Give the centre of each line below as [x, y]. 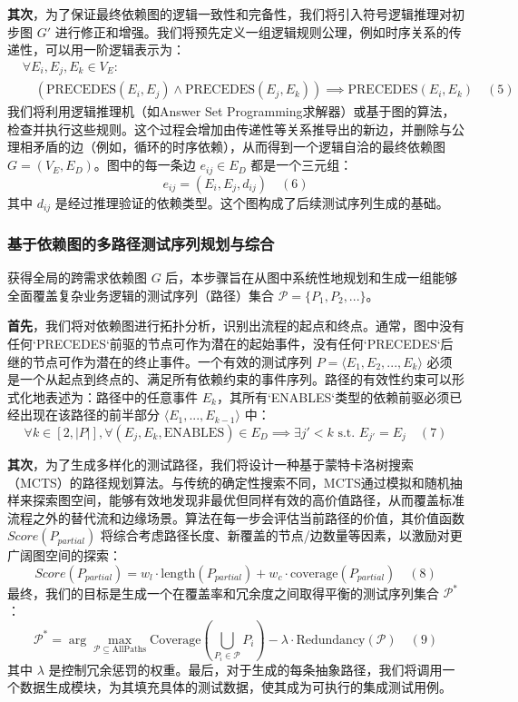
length [178, 573]
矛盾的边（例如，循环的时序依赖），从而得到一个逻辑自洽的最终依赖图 [239, 147]
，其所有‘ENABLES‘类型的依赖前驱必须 [333, 396]
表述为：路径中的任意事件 [121, 396]
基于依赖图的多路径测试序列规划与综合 [141, 243]
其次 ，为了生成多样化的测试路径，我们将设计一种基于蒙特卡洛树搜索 [210, 464]
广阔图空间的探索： [64, 555]
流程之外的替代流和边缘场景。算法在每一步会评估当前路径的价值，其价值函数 [236, 517]
